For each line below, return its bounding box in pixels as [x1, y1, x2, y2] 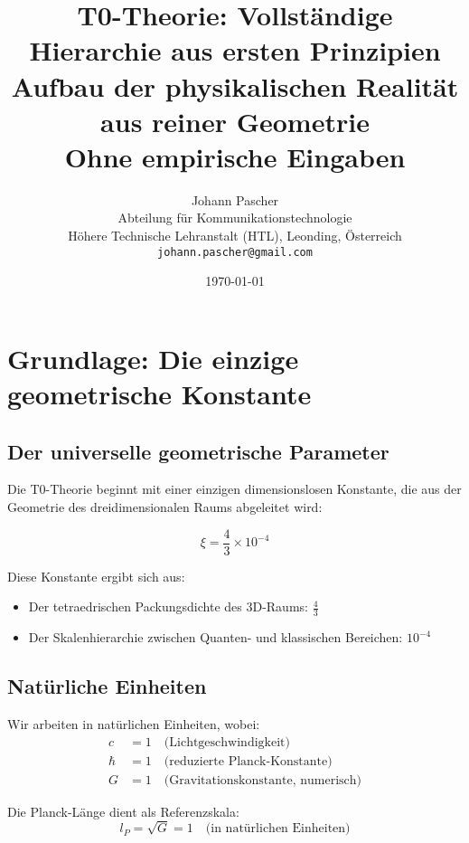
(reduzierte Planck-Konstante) [164, 754, 333, 768]
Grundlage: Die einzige [7, 339, 299, 376]
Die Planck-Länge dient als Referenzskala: [7, 801, 239, 820]
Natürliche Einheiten [7, 672, 207, 700]
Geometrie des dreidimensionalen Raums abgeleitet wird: [7, 497, 323, 516]
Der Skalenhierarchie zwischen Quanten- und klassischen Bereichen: [28, 628, 403, 647]
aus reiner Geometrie [100, 102, 370, 139]
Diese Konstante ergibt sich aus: [7, 566, 185, 585]
